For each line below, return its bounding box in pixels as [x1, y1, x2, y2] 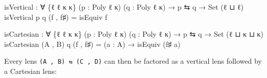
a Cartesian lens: [4, 66, 57, 76]
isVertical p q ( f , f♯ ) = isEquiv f [4, 11, 108, 22]
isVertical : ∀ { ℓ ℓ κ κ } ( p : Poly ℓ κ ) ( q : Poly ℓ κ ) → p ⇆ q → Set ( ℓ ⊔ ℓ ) [4, 2, 244, 12]
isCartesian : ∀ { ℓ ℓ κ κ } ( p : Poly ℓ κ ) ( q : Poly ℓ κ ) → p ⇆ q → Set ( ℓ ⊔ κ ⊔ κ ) [4, 29, 263, 39]
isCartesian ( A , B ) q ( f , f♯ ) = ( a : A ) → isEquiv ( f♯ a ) [4, 38, 181, 49]
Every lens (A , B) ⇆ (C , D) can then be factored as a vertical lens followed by [4, 56, 262, 66]
